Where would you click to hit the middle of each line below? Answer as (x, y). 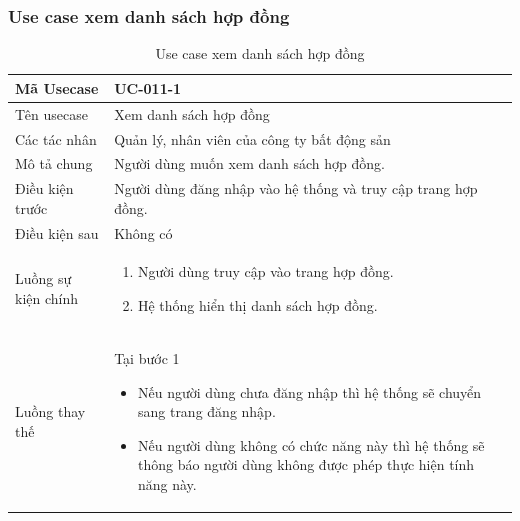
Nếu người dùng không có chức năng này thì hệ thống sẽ (311, 444)
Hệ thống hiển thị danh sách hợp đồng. (257, 305)
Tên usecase (51, 113)
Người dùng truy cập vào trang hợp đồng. (265, 271)
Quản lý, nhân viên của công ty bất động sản (252, 138)
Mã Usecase (57, 87)
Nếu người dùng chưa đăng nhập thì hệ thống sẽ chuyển (309, 391)
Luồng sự (43, 278)
